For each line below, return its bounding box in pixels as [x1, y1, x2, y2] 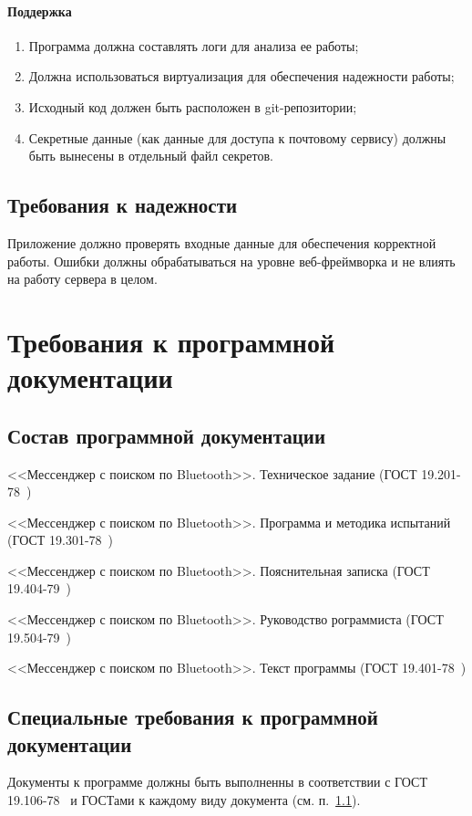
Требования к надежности [7, 191, 238, 219]
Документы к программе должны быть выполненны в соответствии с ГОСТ [7, 772, 427, 791]
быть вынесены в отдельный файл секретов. [28, 146, 273, 165]
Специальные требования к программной [7, 703, 378, 731]
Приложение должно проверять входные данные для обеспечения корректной [7, 233, 436, 252]
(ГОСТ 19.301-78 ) [7, 530, 114, 549]
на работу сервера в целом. [7, 269, 158, 288]
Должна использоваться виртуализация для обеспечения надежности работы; [28, 67, 455, 86]
